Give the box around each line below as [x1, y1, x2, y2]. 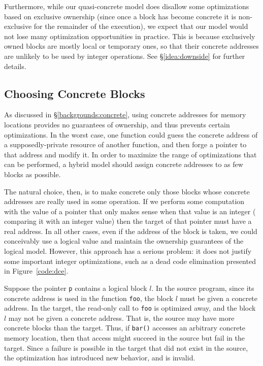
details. [4, 60, 26, 71]
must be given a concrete [180, 292, 258, 303]
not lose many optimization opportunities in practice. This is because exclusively [4, 30, 255, 41]
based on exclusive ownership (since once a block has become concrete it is [4, 11, 237, 21]
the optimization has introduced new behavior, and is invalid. [4, 352, 195, 363]
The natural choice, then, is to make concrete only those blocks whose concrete [4, 186, 250, 196]
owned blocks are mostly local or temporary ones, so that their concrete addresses [4, 41, 259, 51]
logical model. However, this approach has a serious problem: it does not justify [4, 246, 252, 256]
